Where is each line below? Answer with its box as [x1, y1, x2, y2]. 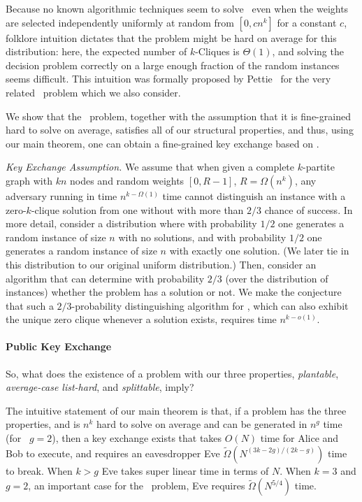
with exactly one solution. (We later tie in [169, 243, 349, 258]
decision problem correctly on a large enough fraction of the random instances [6, 57, 340, 72]
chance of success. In [264, 202, 353, 217]
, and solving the [272, 44, 344, 59]
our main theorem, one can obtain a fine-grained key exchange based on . [6, 136, 319, 150]
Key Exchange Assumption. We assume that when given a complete [6, 159, 295, 174]
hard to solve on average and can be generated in [96, 417, 307, 431]
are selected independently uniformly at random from [6, 15, 234, 29]
